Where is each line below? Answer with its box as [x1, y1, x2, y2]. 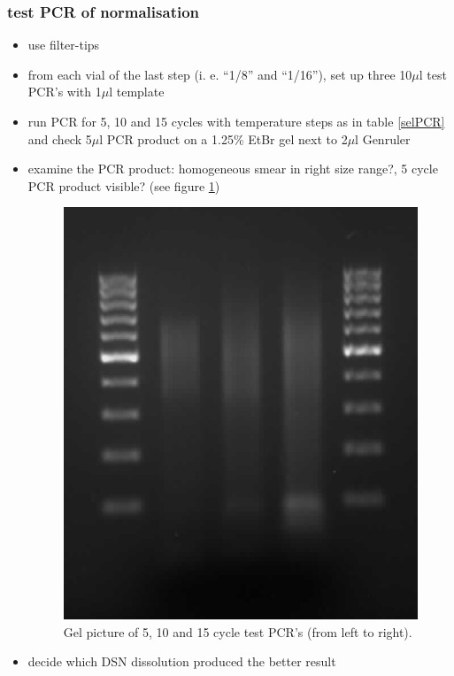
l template [109, 82, 165, 101]
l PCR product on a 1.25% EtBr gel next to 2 [99, 129, 348, 148]
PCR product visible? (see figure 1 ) [27, 176, 220, 195]
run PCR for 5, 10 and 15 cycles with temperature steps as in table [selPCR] [27, 112, 445, 130]
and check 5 [27, 129, 92, 148]
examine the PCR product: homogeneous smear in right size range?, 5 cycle [27, 159, 438, 178]
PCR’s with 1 [27, 82, 102, 101]
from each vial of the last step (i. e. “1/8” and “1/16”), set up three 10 [27, 65, 412, 83]
